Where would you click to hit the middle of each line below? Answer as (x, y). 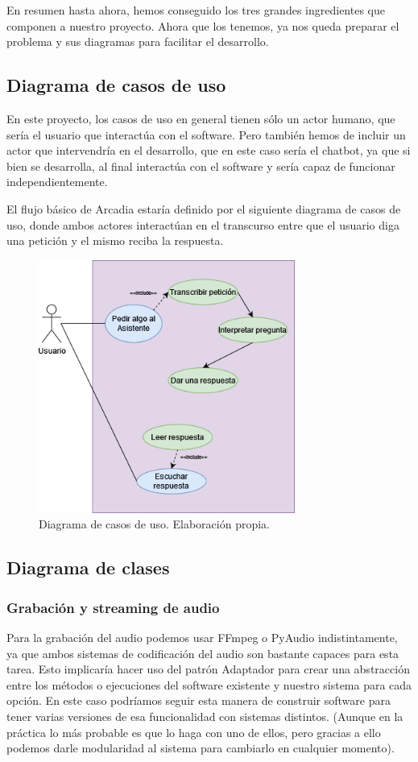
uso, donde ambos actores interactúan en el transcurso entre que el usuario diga (203, 224)
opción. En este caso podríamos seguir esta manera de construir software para (199, 700)
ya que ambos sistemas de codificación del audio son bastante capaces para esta (203, 653)
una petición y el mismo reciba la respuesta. (115, 240)
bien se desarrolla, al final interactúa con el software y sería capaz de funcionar (201, 166)
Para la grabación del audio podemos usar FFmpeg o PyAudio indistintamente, (202, 637)
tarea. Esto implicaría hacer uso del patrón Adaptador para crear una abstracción (208, 669)
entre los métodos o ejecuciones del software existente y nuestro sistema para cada (209, 684)
